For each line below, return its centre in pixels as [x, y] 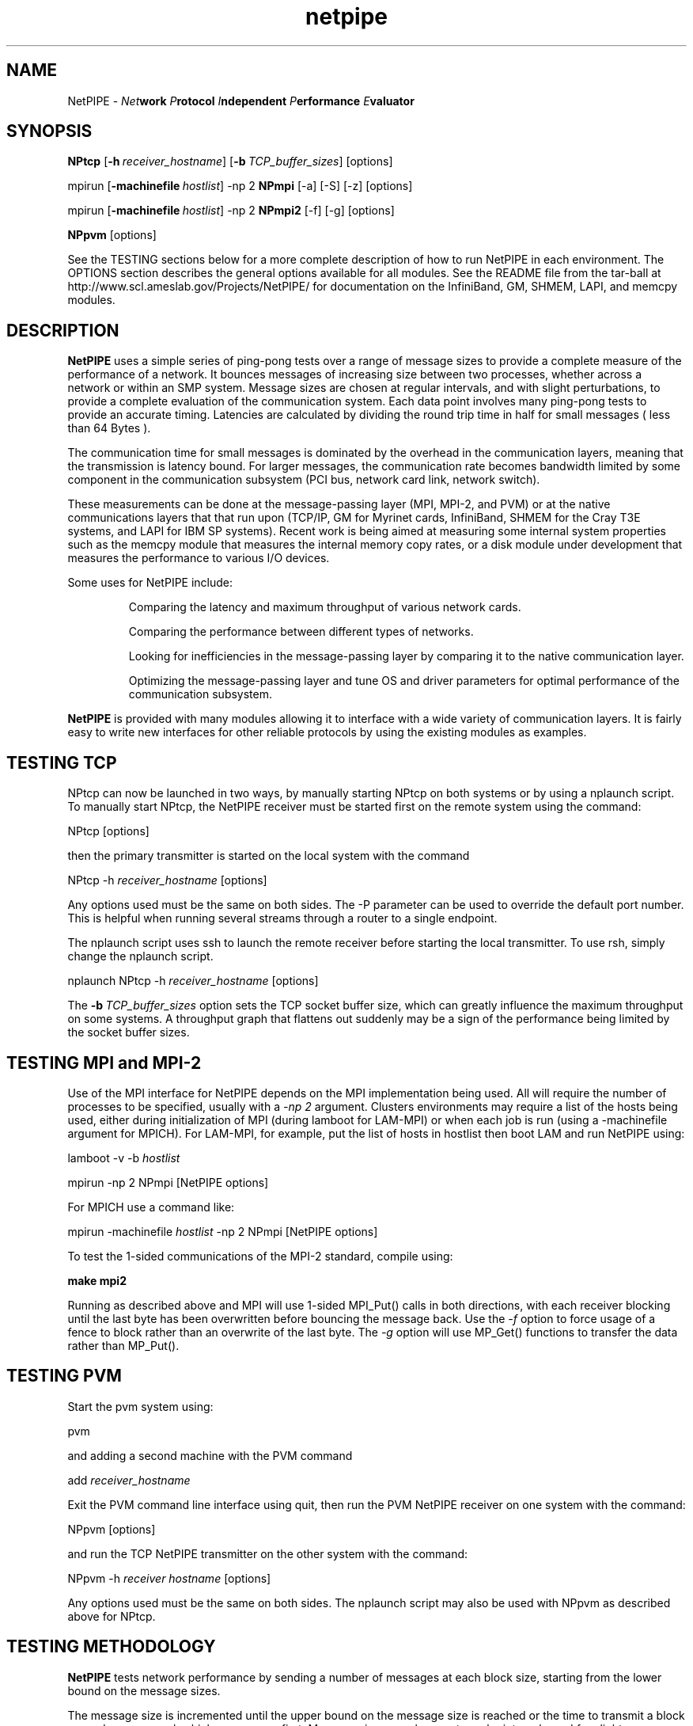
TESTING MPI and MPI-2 [104, 1063]
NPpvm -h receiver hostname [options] [169, 1578]
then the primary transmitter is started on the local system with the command [269, 856]
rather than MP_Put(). [123, 1345]
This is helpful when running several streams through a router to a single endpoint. [282, 918]
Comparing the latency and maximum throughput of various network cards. [325, 607]
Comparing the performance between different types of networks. [301, 632]
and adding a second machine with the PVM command [210, 1455]
